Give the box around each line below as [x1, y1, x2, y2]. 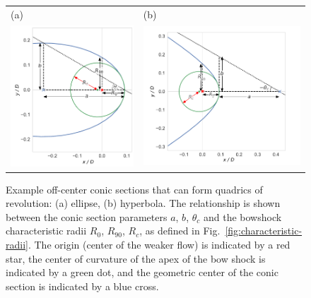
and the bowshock [203, 209, 282, 224]
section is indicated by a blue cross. [6, 278, 159, 293]
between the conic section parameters [6, 209, 168, 224]
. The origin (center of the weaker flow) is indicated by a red [28, 237, 291, 251]
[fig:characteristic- [225, 223, 303, 238]
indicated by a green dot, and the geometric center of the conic [6, 265, 278, 280]
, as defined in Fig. [139, 223, 221, 238]
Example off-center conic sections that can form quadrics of [6, 181, 263, 196]
